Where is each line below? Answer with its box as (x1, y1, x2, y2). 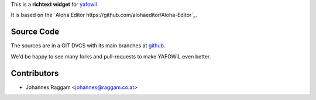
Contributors (11, 68, 59, 78)
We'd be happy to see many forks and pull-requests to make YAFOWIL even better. (11, 53, 211, 60)
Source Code (11, 27, 60, 37)
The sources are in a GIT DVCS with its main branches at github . (11, 42, 166, 49)
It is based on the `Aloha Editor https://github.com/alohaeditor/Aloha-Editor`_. (11, 12, 197, 19)
